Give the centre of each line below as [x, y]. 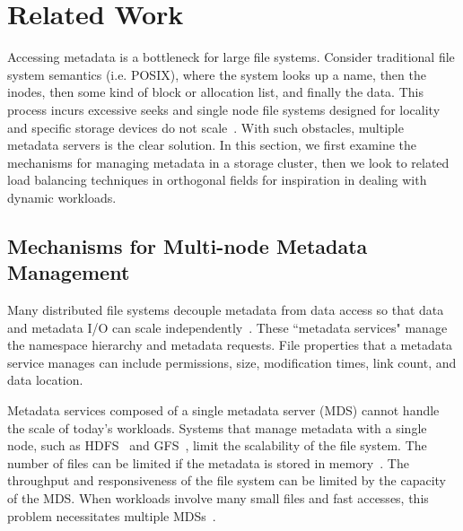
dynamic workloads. [62, 197]
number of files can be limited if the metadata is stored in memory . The [208, 462]
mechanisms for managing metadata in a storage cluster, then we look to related [228, 162]
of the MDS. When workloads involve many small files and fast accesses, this [218, 498]
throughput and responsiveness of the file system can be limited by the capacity [227, 480]
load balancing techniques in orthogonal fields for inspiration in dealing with [217, 180]
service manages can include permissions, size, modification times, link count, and [232, 362]
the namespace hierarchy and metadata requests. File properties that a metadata [230, 345]
